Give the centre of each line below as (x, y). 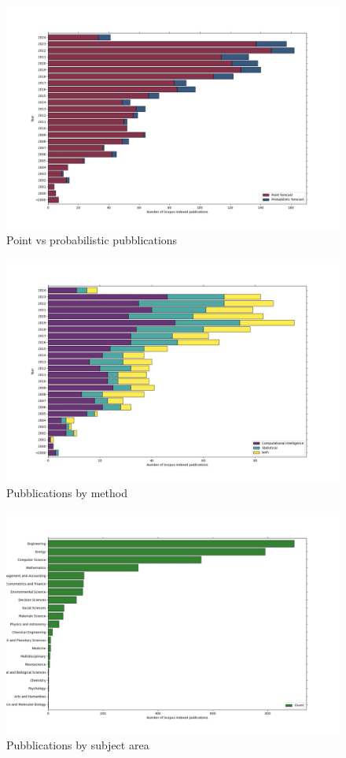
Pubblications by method (67, 492)
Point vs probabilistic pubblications (92, 239)
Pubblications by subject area (78, 745)
